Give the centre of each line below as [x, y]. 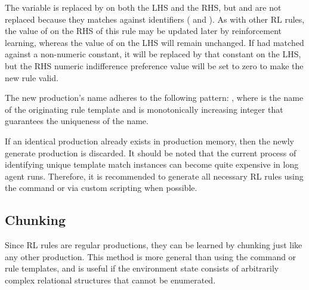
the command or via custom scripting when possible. [101, 188]
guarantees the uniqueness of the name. [77, 121]
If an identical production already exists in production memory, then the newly [149, 141]
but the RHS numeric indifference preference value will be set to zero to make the [154, 65]
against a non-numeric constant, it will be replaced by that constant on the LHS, [153, 54]
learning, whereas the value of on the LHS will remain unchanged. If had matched [154, 42]
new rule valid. [32, 77]
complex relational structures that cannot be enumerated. [110, 280]
